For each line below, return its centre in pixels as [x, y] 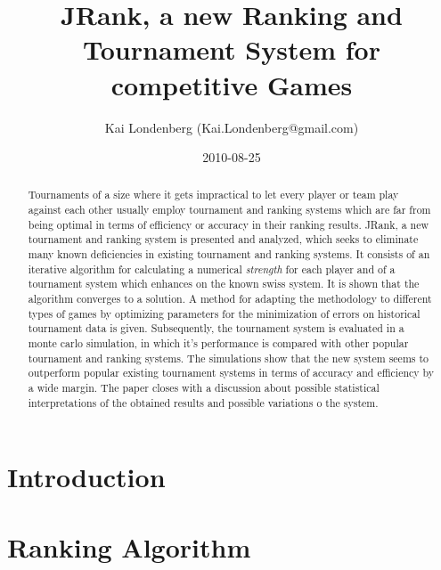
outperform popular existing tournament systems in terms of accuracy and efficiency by [231, 373]
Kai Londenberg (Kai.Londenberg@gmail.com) [232, 127]
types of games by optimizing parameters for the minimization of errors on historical [224, 313]
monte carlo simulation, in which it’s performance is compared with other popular [218, 343]
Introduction [86, 477]
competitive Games [232, 84]
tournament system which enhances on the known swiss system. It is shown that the [224, 284]
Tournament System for [232, 49]
